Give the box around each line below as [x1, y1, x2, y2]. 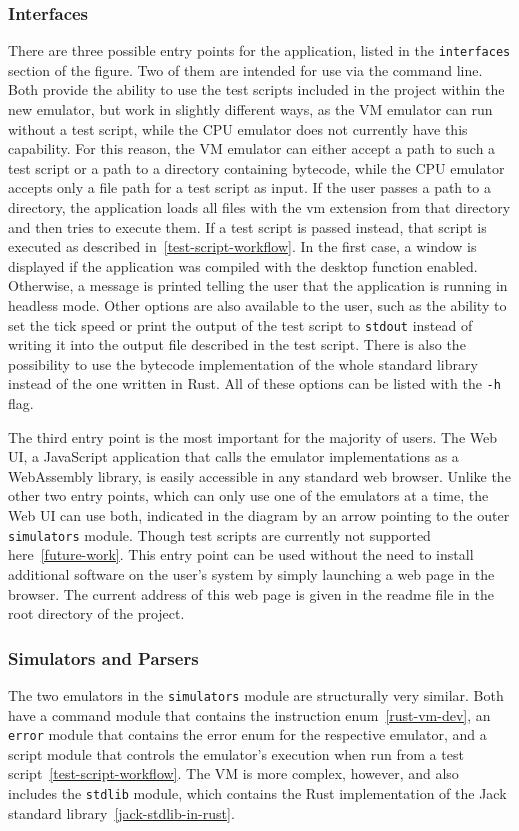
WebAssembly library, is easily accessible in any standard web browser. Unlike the [8, 465, 511, 486]
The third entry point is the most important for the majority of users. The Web [8, 426, 498, 447]
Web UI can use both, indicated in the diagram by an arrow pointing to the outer [8, 505, 510, 526]
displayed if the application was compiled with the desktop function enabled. [8, 255, 478, 276]
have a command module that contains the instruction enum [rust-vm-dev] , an [8, 704, 491, 725]
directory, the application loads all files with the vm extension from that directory [8, 197, 511, 218]
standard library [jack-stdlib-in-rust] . [8, 802, 235, 823]
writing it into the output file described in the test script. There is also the [8, 334, 466, 355]
